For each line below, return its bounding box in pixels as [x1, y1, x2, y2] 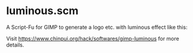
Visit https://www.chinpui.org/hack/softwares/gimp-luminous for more [6, 35, 179, 42]
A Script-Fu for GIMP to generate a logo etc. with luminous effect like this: [6, 24, 188, 31]
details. [6, 41, 24, 48]
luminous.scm [6, 4, 79, 18]
